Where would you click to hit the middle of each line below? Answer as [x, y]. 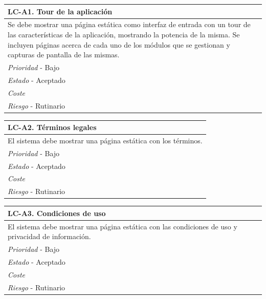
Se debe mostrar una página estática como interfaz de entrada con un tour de [129, 24]
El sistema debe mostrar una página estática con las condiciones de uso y [123, 226]
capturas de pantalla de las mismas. [64, 55]
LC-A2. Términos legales [52, 127]
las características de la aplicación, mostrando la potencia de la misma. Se [124, 34]
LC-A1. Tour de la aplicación [60, 11]
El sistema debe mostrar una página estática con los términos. [105, 140]
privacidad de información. [49, 236]
